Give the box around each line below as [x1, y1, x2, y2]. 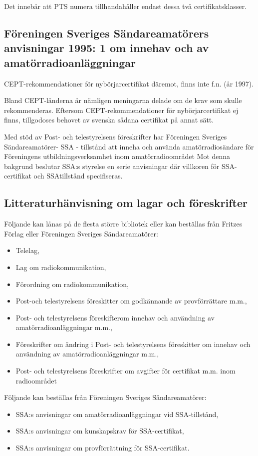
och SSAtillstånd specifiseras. [33, 170, 123, 181]
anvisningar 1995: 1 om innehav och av [4, 40, 209, 55]
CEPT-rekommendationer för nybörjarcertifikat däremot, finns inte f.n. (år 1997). [4, 78, 254, 88]
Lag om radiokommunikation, [15, 261, 106, 272]
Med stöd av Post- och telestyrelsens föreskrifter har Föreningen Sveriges [4, 131, 227, 141]
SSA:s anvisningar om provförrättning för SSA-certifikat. [15, 442, 190, 453]
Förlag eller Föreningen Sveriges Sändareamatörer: [4, 228, 158, 238]
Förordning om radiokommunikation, [15, 278, 129, 289]
